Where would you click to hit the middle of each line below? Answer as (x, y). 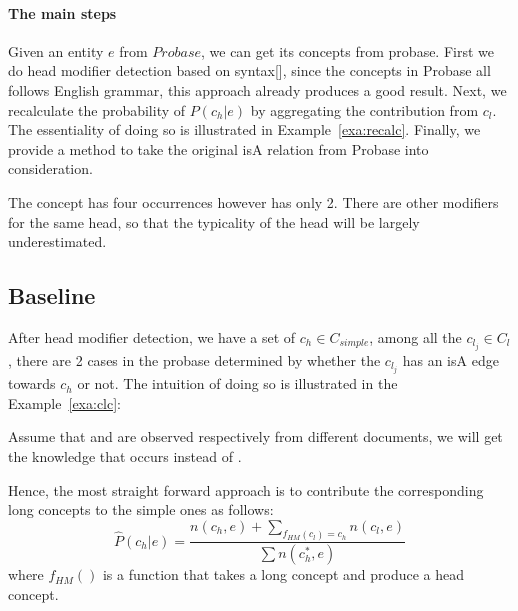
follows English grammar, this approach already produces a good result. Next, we (257, 89)
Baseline (52, 295)
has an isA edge (450, 360)
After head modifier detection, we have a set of (152, 336)
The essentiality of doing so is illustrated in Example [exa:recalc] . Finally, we (244, 129)
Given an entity (56, 50)
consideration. (50, 168)
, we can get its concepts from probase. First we (348, 50)
